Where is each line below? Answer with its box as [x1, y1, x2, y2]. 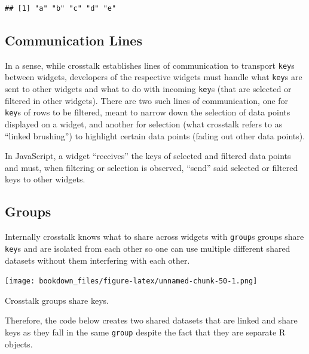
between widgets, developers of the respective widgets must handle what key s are [5, 71, 302, 83]
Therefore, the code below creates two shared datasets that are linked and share [5, 314, 298, 326]
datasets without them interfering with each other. [5, 254, 190, 266]
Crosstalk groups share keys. [5, 294, 109, 306]
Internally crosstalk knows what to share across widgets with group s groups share [5, 230, 304, 243]
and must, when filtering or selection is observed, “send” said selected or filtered [5, 161, 298, 173]
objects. [5, 337, 33, 350]
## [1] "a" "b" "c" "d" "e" [5, 4, 117, 13]
